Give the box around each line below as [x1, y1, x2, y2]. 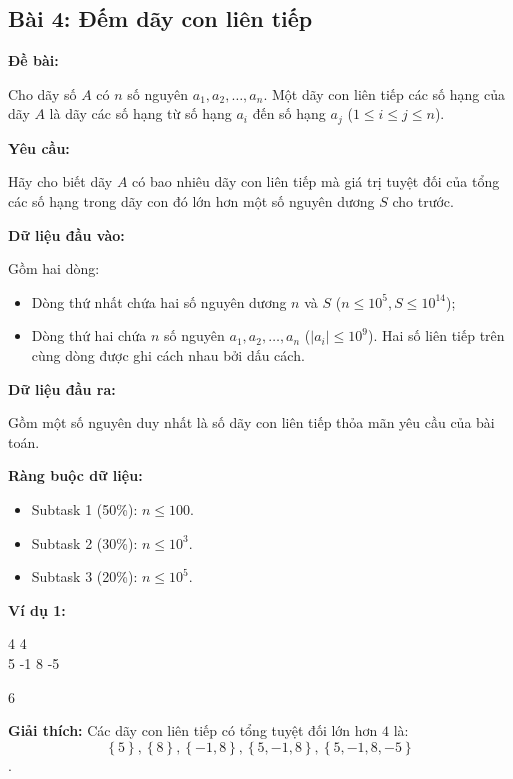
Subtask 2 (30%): [31, 532, 138, 553]
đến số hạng [252, 103, 326, 124]
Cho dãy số [8, 83, 77, 104]
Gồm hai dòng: [8, 258, 100, 279]
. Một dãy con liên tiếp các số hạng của [263, 83, 505, 104]
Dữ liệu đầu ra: [8, 378, 116, 399]
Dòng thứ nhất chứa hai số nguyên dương [31, 291, 287, 312]
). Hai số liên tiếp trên [368, 325, 505, 346]
